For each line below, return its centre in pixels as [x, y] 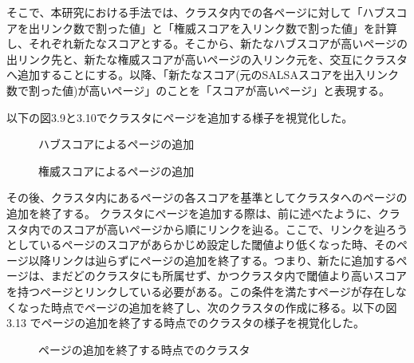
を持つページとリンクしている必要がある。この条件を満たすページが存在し [201, 291]
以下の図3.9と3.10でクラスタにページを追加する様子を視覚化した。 [180, 117]
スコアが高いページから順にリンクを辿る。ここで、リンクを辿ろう [235, 229]
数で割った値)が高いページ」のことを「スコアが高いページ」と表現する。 [198, 90]
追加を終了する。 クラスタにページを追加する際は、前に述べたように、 [192, 213]
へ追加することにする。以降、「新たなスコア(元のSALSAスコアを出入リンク [203, 75]
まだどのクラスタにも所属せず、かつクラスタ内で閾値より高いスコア [229, 276]
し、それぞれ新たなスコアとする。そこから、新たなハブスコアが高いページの [207, 43]
